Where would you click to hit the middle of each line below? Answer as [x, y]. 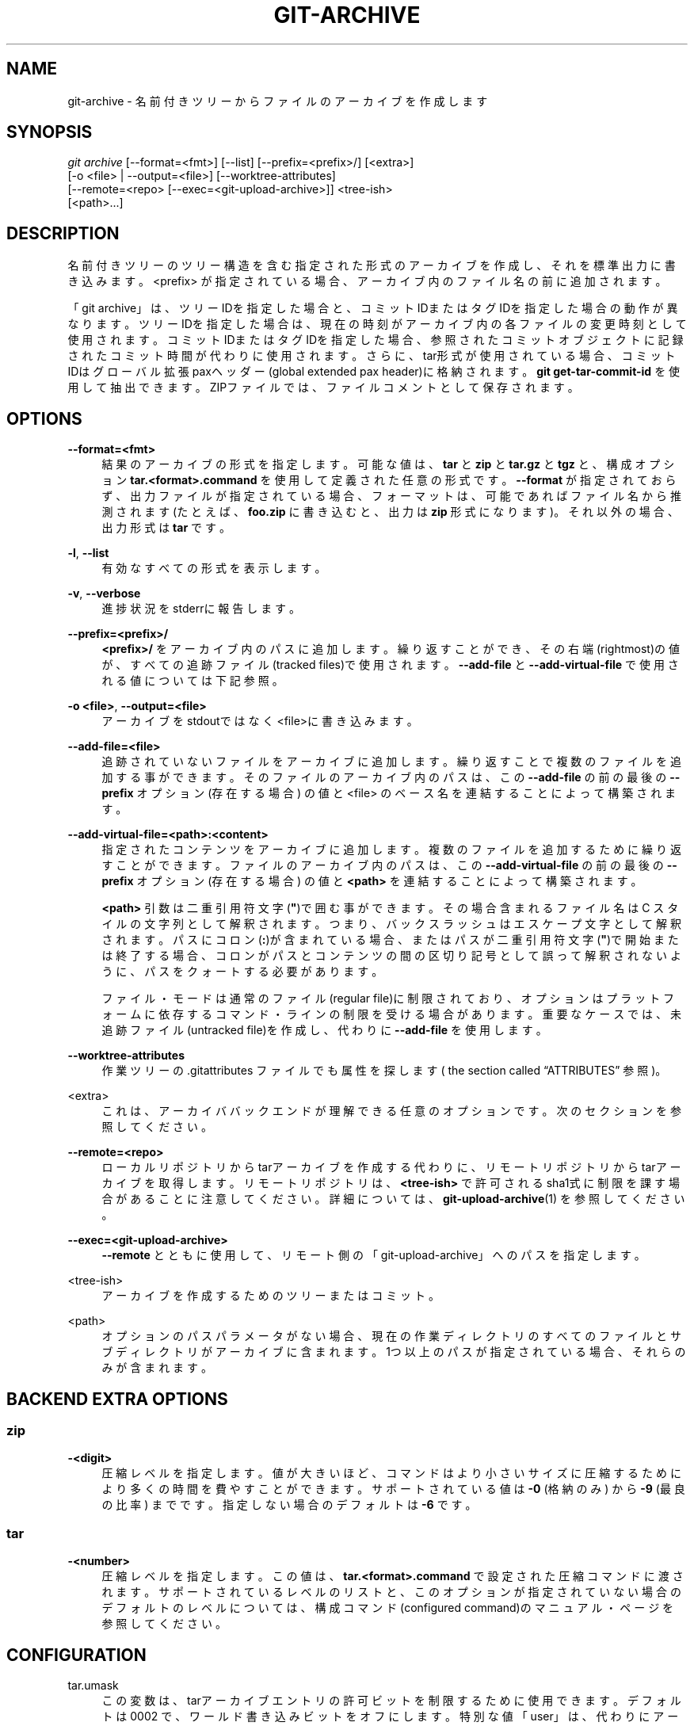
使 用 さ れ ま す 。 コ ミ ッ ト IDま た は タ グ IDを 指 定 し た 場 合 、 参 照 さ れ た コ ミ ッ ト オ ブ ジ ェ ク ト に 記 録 [376, 340]
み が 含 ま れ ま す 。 [157, 1368]
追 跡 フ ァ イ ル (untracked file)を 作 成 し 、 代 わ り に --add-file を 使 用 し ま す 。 [324, 1030]
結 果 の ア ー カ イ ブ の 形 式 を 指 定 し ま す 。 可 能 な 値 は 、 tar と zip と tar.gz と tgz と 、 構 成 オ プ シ [388, 464]
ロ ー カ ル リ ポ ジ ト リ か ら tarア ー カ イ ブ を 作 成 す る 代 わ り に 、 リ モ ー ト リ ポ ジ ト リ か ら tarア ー [391, 1167]
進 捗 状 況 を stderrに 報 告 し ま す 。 [201, 609]
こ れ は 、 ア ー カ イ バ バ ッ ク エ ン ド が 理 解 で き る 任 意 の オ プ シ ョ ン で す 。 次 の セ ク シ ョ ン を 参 [391, 1111]
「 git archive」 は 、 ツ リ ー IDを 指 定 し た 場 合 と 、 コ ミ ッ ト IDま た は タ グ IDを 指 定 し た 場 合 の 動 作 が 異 [373, 308]
